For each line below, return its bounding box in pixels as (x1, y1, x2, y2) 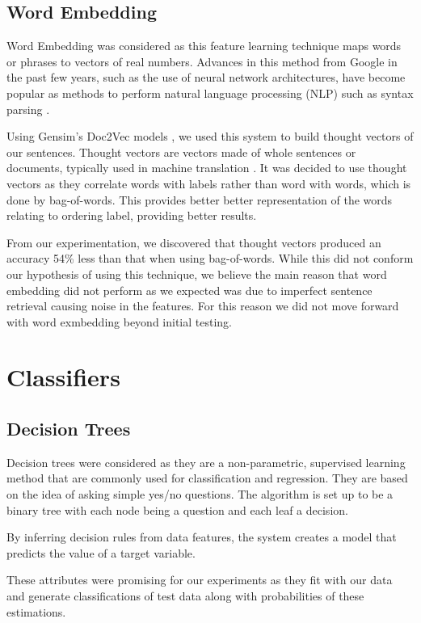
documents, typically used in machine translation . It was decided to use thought (6, 159, 407, 176)
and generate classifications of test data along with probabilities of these (6, 587, 364, 604)
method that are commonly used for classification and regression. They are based (6, 469, 408, 486)
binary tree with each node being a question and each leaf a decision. (6, 501, 348, 518)
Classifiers (6, 360, 120, 394)
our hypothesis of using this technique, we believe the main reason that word (6, 265, 387, 282)
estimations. (6, 603, 66, 620)
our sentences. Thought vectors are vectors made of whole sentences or (6, 143, 356, 160)
